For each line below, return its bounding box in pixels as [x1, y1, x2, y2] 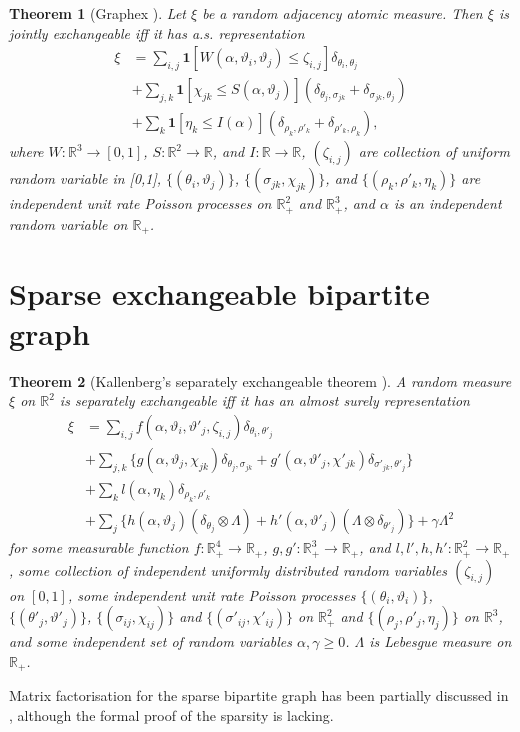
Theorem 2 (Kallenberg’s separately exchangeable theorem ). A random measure [9, 370, 512, 391]
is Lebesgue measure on [369, 631, 512, 652]
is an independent [393, 193, 502, 214]
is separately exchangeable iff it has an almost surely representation [59, 390, 470, 411]
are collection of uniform [358, 141, 510, 162]
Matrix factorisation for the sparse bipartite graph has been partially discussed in [9, 685, 509, 706]
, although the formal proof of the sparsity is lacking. [9, 704, 334, 725]
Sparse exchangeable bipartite [9, 273, 430, 314]
